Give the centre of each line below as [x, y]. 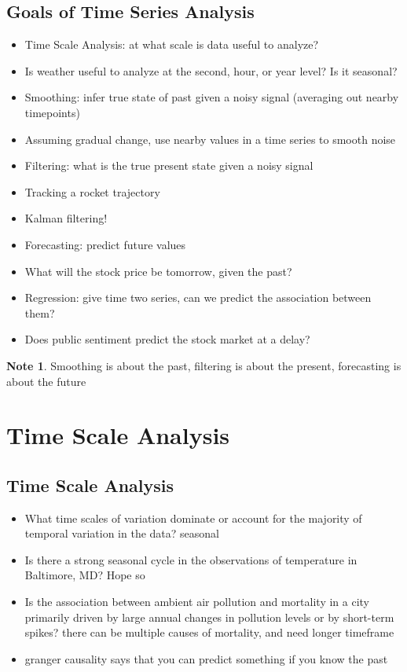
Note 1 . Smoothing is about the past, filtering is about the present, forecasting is [204, 365]
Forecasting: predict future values [105, 244]
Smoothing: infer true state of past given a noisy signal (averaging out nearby [212, 97]
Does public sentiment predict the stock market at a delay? [167, 339]
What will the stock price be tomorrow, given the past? [158, 271]
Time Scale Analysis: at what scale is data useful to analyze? [172, 44]
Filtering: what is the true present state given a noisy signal [169, 165]
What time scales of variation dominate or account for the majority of [193, 518]
